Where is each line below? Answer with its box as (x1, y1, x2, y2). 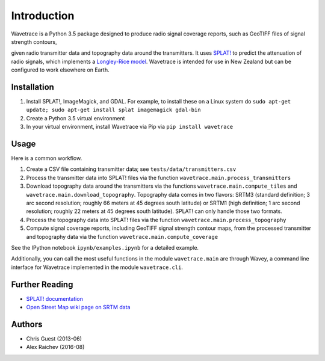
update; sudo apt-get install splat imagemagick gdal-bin (26, 106, 201, 114)
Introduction (11, 9, 75, 22)
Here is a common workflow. (11, 155, 82, 162)
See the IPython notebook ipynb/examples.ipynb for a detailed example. (11, 244, 199, 251)
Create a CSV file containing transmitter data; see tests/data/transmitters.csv (26, 165, 237, 173)
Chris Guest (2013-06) (26, 335, 82, 342)
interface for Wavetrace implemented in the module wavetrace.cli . (11, 264, 184, 271)
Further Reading (11, 279, 73, 289)
